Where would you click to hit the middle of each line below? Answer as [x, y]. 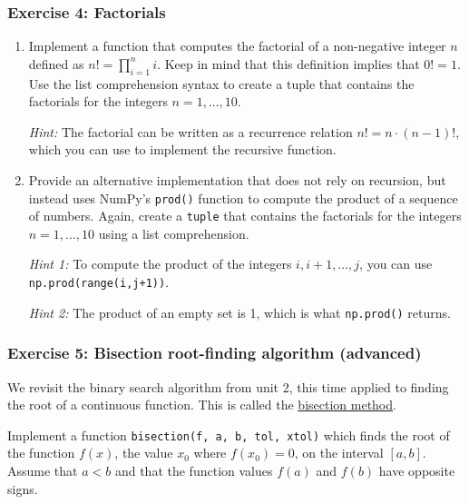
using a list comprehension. [174, 233]
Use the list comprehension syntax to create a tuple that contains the [221, 83]
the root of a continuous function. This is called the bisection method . [202, 405]
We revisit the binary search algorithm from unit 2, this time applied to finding [228, 386]
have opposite [417, 471]
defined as [56, 63]
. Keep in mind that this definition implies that [288, 63]
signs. [23, 488]
